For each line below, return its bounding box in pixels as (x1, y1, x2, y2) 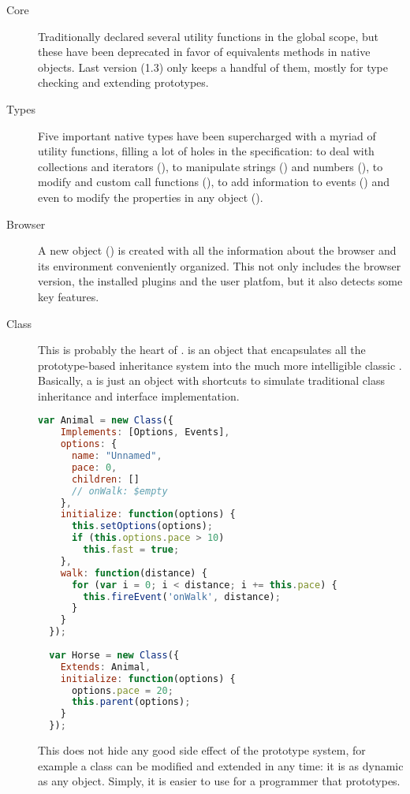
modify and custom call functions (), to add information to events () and (38, 173, 389, 190)
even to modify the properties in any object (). (38, 188, 263, 205)
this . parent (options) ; (71, 696, 191, 708)
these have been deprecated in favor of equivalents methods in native (38, 43, 371, 60)
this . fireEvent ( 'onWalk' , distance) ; (83, 591, 281, 602)
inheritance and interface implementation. (38, 387, 240, 404)
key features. (38, 288, 99, 304)
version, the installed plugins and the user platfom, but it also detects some (38, 273, 403, 289)
